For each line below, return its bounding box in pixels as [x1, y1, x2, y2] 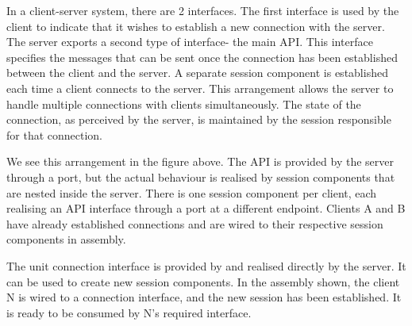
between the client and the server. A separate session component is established [6, 64, 388, 81]
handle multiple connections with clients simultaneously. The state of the [6, 95, 361, 112]
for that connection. [6, 126, 103, 143]
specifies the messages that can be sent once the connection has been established [6, 48, 398, 65]
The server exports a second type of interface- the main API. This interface [6, 33, 373, 50]
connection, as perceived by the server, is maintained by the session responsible [6, 111, 391, 128]
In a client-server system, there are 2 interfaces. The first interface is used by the [6, 2, 399, 18]
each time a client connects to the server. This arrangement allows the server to [6, 79, 394, 96]
